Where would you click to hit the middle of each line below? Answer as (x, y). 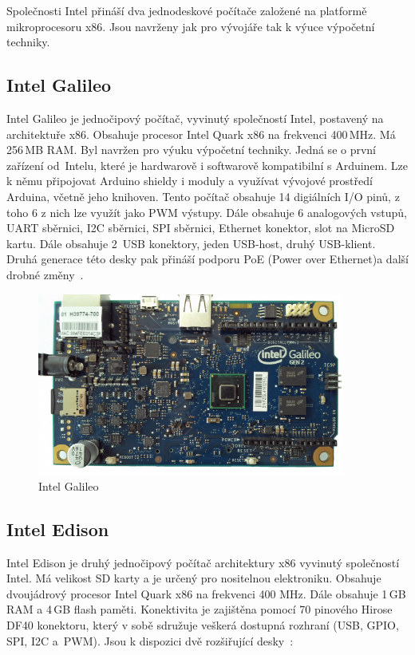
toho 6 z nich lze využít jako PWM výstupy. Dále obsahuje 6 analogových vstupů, (207, 212)
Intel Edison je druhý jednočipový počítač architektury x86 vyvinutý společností (203, 562)
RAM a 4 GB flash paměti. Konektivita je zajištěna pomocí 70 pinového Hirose (200, 609)
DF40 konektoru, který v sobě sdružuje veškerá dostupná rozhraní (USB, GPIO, (203, 625)
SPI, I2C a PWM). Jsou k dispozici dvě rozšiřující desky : (150, 640)
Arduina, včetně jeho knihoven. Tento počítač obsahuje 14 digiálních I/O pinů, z (203, 196)
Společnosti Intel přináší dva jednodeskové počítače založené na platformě (187, 10)
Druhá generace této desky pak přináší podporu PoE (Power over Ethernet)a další (207, 259)
